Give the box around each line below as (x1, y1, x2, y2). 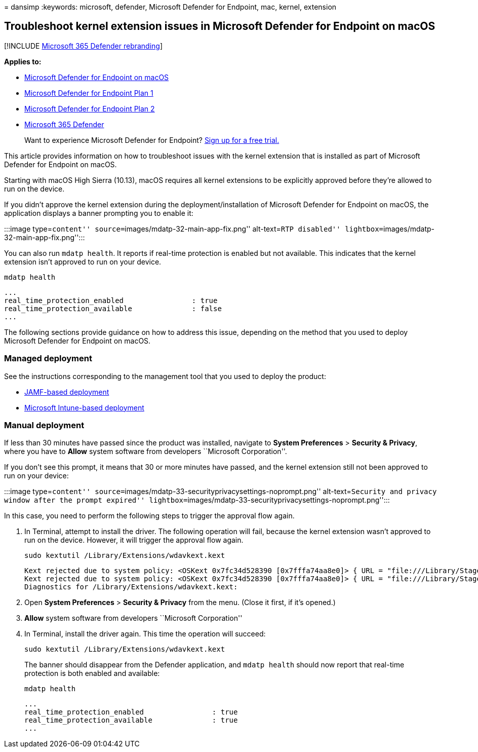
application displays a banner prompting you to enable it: (4, 208, 193, 217)
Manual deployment (4, 420, 85, 430)
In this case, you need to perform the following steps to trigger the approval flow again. (4, 511, 295, 520)
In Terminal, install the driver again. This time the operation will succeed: (24, 629, 266, 638)
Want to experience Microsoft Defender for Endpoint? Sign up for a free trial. (24, 135, 280, 144)
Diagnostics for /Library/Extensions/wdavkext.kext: (24, 583, 238, 591)
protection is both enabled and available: (24, 669, 160, 678)
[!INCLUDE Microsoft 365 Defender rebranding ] (4, 41, 163, 50)
